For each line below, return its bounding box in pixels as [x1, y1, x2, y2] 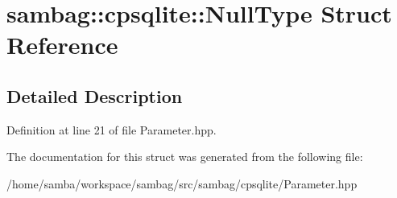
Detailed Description [6, 83, 183, 108]
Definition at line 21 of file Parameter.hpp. [6, 121, 217, 138]
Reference [6, 28, 118, 61]
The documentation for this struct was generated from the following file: [6, 148, 363, 165]
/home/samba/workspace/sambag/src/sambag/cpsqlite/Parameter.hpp [6, 175, 358, 192]
